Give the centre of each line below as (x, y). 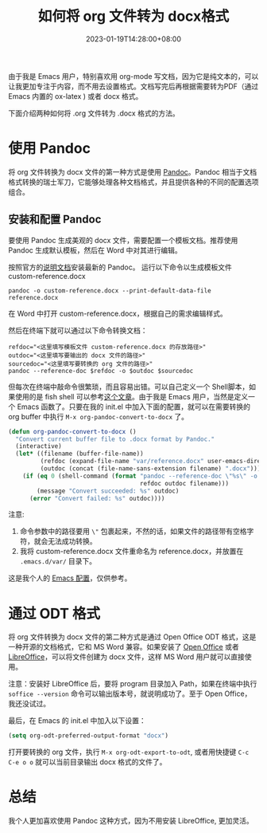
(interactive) (39, 446)
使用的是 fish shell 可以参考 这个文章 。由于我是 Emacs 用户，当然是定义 (132, 396)
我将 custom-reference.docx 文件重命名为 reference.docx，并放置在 (132, 552)
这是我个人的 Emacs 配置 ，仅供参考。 (70, 578)
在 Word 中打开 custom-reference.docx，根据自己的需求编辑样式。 (118, 313)
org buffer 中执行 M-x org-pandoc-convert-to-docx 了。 (99, 416)
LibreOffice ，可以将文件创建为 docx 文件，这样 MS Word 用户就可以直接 (126, 657)
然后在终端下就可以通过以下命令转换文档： (78, 330)
